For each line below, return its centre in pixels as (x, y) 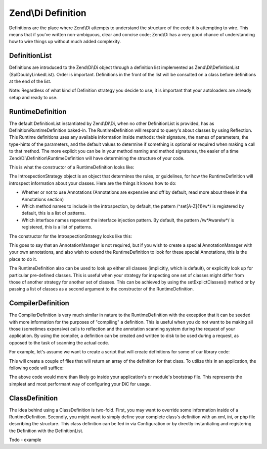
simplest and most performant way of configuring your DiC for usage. (80, 384)
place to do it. (23, 259)
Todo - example (25, 440)
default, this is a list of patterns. (54, 213)
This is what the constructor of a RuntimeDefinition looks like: (72, 167)
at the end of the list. (30, 81)
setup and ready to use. (33, 97)
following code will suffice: (36, 368)
